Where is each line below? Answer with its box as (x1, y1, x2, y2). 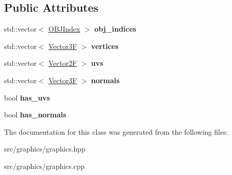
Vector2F (48, 58, 77, 68)
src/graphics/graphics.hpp (4, 143, 85, 154)
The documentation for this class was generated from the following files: (4, 126, 228, 137)
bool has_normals (4, 109, 67, 120)
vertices (91, 40, 119, 51)
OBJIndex (48, 23, 80, 34)
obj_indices (94, 23, 136, 34)
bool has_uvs (4, 92, 50, 103)
